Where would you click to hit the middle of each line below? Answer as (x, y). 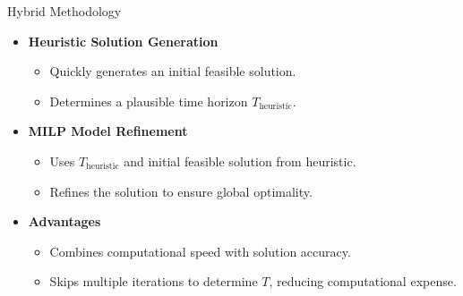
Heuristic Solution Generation (123, 41)
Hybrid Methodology (64, 11)
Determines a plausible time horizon (149, 101)
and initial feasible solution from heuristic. (240, 161)
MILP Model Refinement (108, 131)
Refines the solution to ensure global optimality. (181, 191)
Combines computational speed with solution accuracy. (200, 251)
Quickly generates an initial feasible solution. (173, 71)
